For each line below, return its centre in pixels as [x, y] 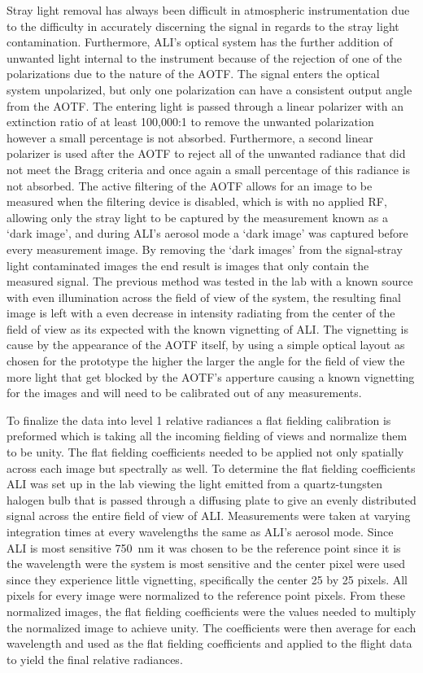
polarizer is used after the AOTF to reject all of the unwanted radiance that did [206, 153]
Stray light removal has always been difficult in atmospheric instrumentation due [208, 10]
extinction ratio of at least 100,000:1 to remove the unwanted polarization [190, 122]
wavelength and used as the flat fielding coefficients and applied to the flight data [209, 643]
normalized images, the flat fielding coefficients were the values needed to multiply [211, 611]
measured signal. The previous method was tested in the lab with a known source [210, 281]
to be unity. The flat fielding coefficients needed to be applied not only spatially [205, 452]
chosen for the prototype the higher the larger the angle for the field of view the [206, 361]
